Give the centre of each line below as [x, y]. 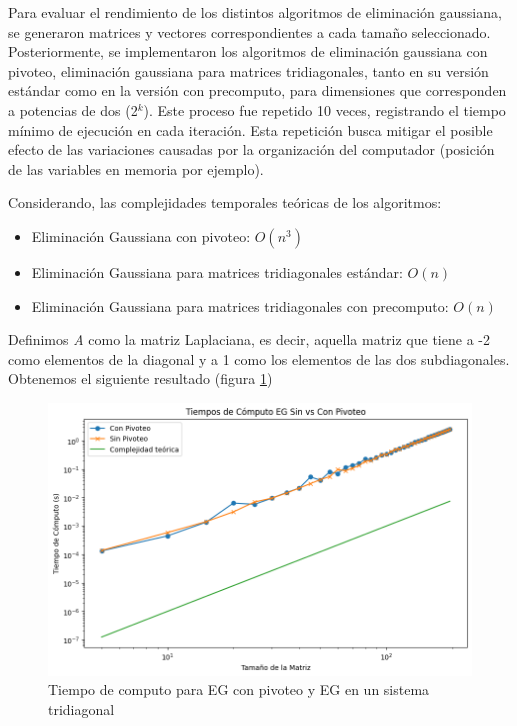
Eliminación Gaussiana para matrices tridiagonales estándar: [217, 271]
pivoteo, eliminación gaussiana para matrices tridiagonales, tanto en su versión [248, 70]
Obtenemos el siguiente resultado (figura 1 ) [140, 378]
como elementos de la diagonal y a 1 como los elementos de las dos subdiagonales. [259, 358]
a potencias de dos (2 [73, 109]
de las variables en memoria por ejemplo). [136, 168]
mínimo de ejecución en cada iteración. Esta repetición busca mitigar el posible [250, 129]
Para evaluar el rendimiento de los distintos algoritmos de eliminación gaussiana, [255, 12]
